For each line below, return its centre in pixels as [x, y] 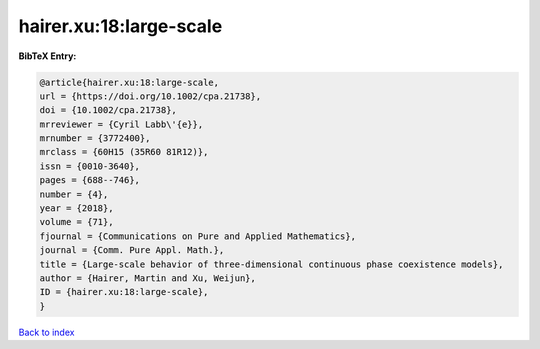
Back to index [46, 332]
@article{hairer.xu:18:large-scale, [129, 82]
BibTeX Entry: [47, 56]
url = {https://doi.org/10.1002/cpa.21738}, [150, 96]
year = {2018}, [76, 208]
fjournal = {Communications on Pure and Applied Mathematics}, [198, 236]
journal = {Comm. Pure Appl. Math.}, [132, 250]
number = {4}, [74, 194]
